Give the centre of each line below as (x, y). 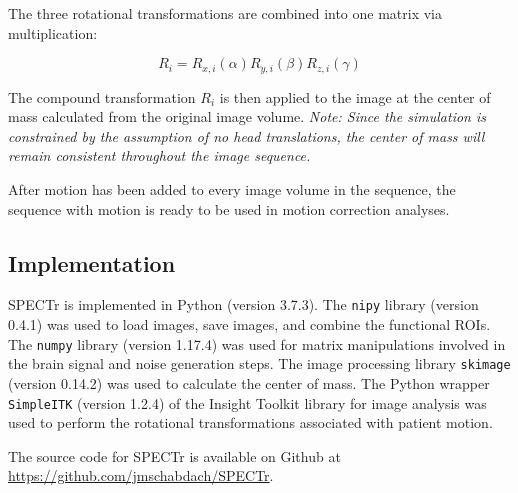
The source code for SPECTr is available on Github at (174, 455)
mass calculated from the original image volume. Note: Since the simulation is (247, 116)
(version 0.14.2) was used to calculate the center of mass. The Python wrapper (249, 382)
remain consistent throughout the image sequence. (159, 155)
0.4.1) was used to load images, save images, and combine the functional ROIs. (249, 324)
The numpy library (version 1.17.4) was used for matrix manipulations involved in (257, 343)
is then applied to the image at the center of (355, 96)
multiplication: (53, 32)
